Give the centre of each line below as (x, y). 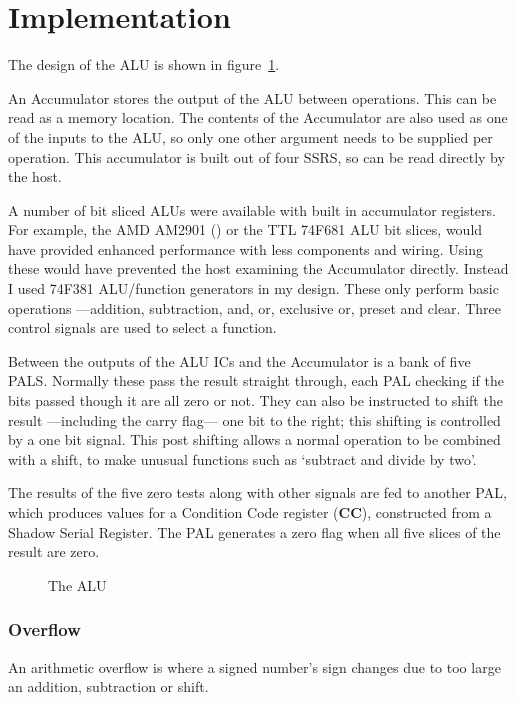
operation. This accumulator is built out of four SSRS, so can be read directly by (256, 156)
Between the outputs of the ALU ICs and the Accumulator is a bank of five (239, 360)
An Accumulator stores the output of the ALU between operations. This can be (252, 97)
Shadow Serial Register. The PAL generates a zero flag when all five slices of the (254, 531)
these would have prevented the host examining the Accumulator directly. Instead (258, 268)
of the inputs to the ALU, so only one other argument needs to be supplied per (250, 136)
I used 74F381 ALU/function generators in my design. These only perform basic (253, 288)
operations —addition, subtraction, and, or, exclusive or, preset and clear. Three (254, 307)
